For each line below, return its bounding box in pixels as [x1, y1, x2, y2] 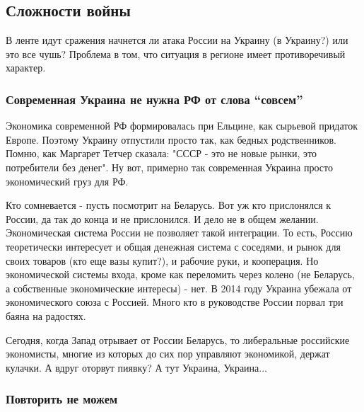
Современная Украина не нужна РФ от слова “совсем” [6, 90, 303, 108]
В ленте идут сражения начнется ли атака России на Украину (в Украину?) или [6, 33, 348, 47]
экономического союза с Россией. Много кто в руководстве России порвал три [6, 294, 344, 309]
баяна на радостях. [6, 308, 86, 323]
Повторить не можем [6, 390, 118, 408]
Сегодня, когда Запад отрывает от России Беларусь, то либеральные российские [6, 332, 350, 347]
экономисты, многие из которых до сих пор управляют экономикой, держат [6, 346, 330, 361]
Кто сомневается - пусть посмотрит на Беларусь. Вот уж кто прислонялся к [6, 198, 331, 212]
